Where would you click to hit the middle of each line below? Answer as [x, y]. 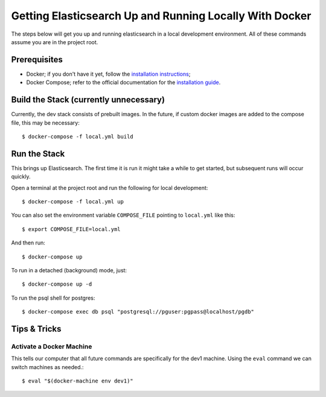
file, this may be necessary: [45, 123]
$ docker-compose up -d [57, 284]
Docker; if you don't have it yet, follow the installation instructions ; [108, 74]
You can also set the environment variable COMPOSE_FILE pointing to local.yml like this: [123, 215]
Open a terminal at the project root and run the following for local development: [110, 188]
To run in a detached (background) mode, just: [69, 270]
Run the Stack [38, 153]
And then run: [28, 243]
